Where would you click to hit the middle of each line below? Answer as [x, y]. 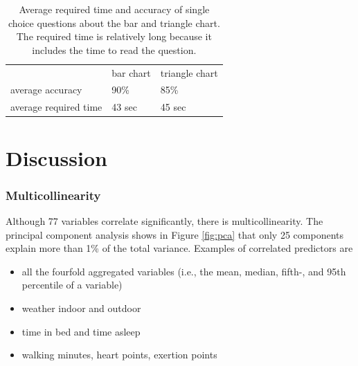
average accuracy [46, 90]
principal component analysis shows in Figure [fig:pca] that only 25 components [174, 234]
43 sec [124, 107]
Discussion [56, 157]
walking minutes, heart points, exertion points [119, 355]
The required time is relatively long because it [114, 36]
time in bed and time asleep [81, 331]
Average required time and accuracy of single [114, 9]
